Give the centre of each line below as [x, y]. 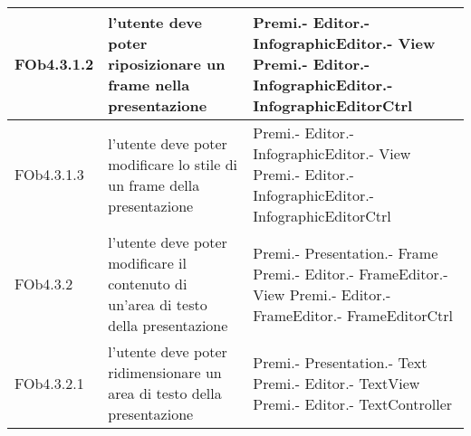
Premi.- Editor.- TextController [353, 403]
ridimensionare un [165, 372]
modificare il [147, 263]
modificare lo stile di [173, 164]
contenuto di [148, 284]
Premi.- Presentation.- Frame [346, 252]
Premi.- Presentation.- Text [340, 362]
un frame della [154, 185]
